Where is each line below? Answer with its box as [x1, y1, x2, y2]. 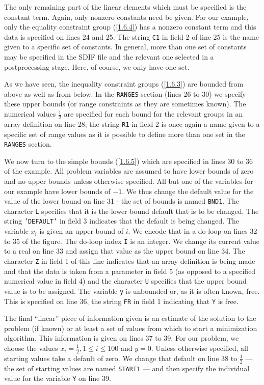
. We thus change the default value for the [122, 185, 254, 196]
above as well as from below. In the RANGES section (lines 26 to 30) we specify [4, 88, 246, 99]
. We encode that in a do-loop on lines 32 [128, 226, 257, 236]
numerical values [4, 108, 56, 119]
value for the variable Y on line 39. [4, 373, 111, 383]
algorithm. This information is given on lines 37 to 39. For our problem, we [4, 333, 239, 343]
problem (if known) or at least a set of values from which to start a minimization [4, 322, 257, 333]
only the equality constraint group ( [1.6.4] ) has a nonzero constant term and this [4, 21, 256, 32]
